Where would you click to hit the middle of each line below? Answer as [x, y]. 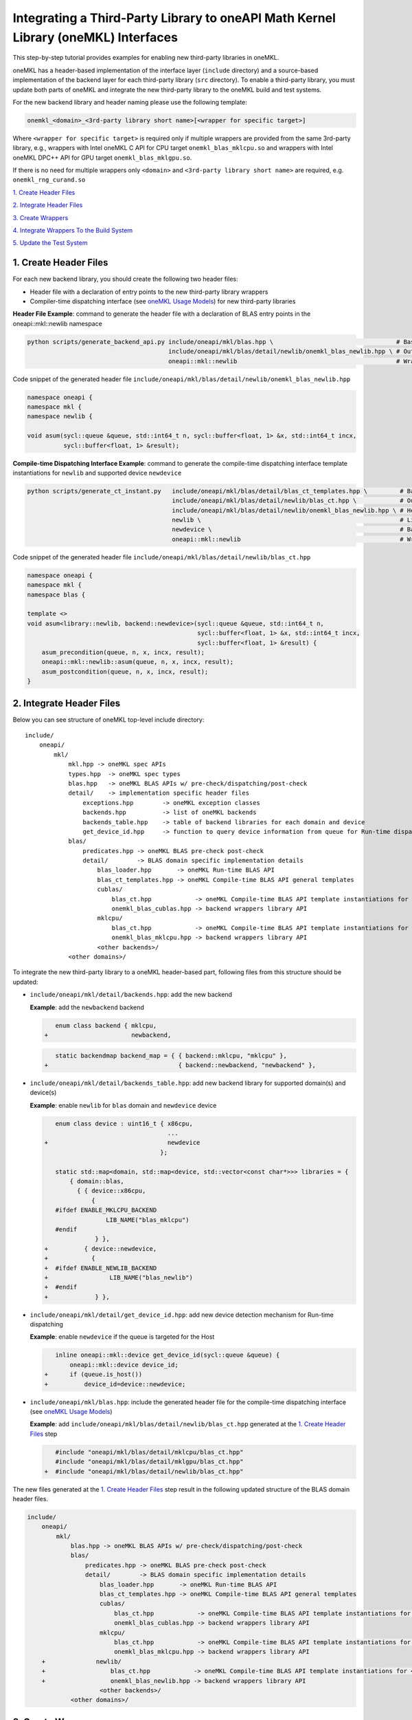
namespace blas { [56, 594]
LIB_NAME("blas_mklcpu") [147, 1220]
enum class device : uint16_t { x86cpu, [124, 1124]
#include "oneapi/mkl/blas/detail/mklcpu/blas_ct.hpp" [149, 1452]
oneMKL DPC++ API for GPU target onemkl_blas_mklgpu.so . [102, 158]
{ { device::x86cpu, [111, 1191]
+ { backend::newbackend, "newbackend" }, [180, 1065]
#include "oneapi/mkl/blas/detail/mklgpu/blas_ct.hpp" [149, 1462]
